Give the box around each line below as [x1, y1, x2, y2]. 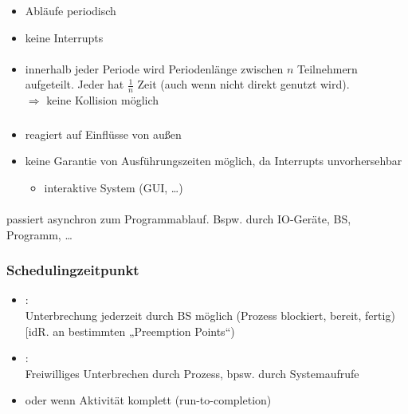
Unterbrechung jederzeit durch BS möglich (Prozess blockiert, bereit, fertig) [25, 307, 395, 324]
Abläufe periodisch [25, 2, 116, 18]
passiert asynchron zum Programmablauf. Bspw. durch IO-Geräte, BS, [6, 211, 351, 227]
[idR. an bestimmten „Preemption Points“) [25, 322, 235, 339]
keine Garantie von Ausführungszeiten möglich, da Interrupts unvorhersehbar [25, 152, 402, 169]
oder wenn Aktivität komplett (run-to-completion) [25, 392, 272, 408]
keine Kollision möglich [46, 92, 159, 108]
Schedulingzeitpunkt [6, 260, 139, 280]
